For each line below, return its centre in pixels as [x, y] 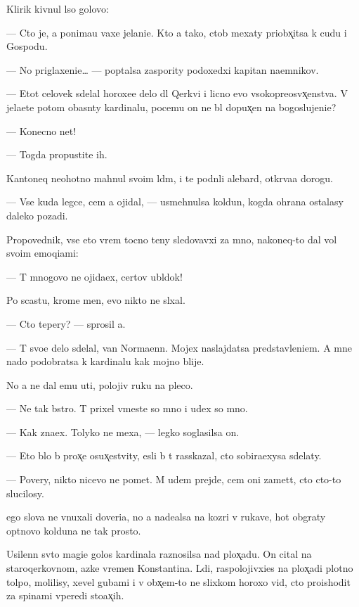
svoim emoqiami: [43, 253]
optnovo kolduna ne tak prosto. [74, 530]
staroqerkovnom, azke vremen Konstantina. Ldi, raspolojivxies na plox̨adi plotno [180, 568]
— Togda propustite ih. [57, 154]
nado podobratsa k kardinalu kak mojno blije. [105, 361]
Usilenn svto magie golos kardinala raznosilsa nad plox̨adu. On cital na [159, 554]
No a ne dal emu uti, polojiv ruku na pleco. [100, 384]
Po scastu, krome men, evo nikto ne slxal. [96, 300]
